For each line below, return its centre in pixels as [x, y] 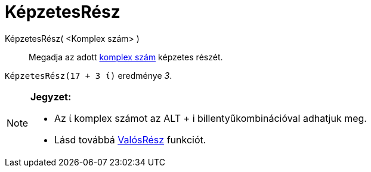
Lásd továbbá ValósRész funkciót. [130, 139]
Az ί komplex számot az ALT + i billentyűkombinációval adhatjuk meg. [211, 118]
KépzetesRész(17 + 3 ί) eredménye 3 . [89, 75]
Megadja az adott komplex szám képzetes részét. [126, 57]
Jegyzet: [51, 96]
